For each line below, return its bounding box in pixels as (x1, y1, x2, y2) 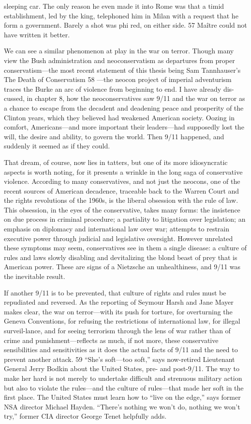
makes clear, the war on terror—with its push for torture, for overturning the (4, 306, 233, 316)
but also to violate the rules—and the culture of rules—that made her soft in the (4, 382, 244, 392)
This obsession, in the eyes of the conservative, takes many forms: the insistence (4, 204, 240, 214)
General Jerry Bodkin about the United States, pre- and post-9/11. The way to (4, 363, 239, 374)
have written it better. (4, 29, 70, 39)
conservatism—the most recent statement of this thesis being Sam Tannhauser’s (4, 65, 241, 75)
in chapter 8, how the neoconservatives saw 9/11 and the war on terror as (27, 93, 245, 103)
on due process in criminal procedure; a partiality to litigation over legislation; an (4, 214, 246, 224)
